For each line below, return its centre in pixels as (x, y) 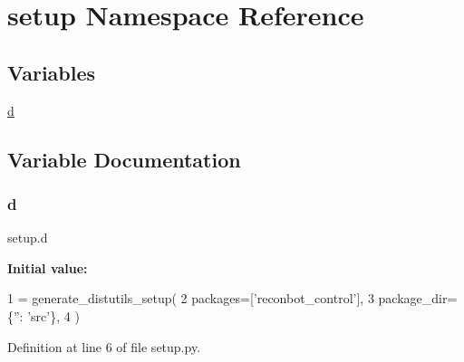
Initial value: (48, 267)
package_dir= (418, 298)
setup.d (28, 238)
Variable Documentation (124, 159)
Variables (52, 72)
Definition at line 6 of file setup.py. (104, 346)
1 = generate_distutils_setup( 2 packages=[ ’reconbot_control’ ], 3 (191, 298)
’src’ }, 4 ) (53, 315)
